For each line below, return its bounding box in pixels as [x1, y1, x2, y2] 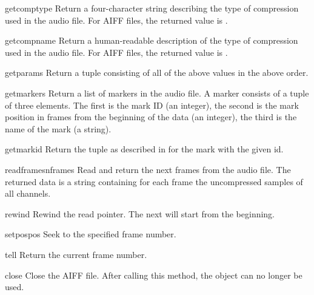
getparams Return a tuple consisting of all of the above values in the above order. [5, 66, 309, 79]
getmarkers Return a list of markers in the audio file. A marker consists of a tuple [5, 86, 309, 99]
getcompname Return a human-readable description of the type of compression [5, 34, 298, 47]
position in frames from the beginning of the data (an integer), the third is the [5, 110, 297, 123]
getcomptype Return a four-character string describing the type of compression [5, 2, 299, 14]
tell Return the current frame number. [5, 248, 147, 260]
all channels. [5, 187, 51, 200]
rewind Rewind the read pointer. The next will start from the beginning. [5, 207, 275, 220]
